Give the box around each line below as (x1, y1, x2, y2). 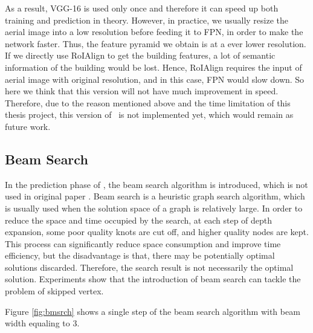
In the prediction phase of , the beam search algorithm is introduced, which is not (5, 178, 308, 190)
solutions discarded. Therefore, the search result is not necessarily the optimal (5, 260, 294, 273)
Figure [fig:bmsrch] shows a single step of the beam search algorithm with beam (5, 305, 300, 317)
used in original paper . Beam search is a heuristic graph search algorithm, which (5, 190, 305, 202)
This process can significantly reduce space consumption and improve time (5, 237, 281, 250)
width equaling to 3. (5, 317, 80, 329)
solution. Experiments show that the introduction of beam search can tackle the (5, 273, 301, 285)
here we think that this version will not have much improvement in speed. (5, 85, 279, 97)
